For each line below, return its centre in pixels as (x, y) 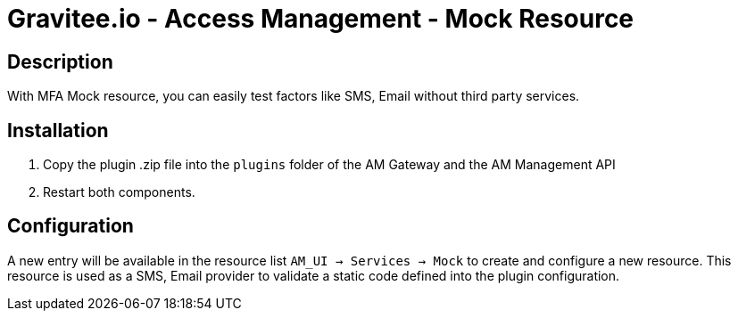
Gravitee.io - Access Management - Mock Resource (321, 19)
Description (60, 61)
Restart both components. (119, 192)
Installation (58, 130)
